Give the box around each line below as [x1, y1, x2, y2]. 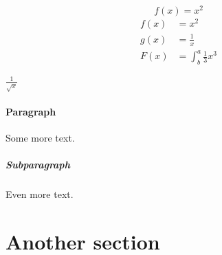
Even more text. [5, 187, 74, 201]
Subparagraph [5, 157, 70, 172]
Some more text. [5, 131, 75, 145]
